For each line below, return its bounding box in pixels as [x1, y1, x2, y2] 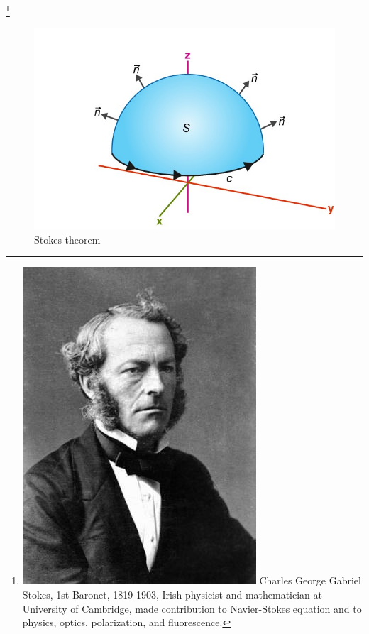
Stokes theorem [34, 231, 101, 246]
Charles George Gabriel [259, 573, 361, 588]
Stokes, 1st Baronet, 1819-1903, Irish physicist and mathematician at [22, 586, 322, 601]
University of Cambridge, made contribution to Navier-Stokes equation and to [22, 601, 362, 616]
